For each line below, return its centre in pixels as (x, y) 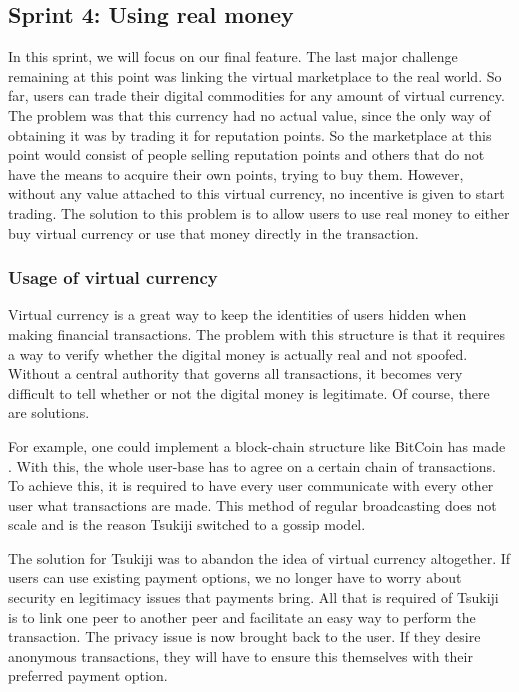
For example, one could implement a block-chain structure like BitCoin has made (257, 445)
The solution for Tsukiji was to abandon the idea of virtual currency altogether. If (259, 557)
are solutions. (49, 412)
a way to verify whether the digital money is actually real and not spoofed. (238, 353)
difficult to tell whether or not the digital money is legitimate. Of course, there (249, 392)
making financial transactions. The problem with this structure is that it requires (256, 333)
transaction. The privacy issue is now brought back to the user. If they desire (244, 636)
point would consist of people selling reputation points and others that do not (246, 154)
